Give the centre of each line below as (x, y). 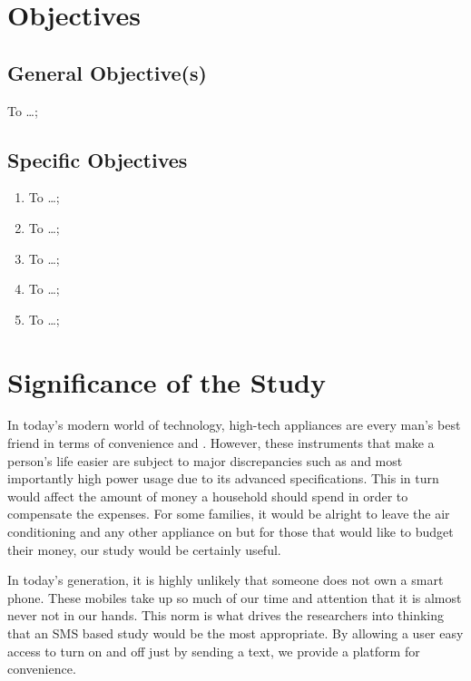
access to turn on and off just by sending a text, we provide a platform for (214, 651)
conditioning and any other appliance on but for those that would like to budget (231, 532)
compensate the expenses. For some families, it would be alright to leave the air (229, 514)
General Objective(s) (107, 72)
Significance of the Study (167, 381)
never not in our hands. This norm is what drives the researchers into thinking (226, 615)
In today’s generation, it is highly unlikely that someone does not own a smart (226, 580)
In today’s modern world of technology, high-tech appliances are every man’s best (234, 425)
